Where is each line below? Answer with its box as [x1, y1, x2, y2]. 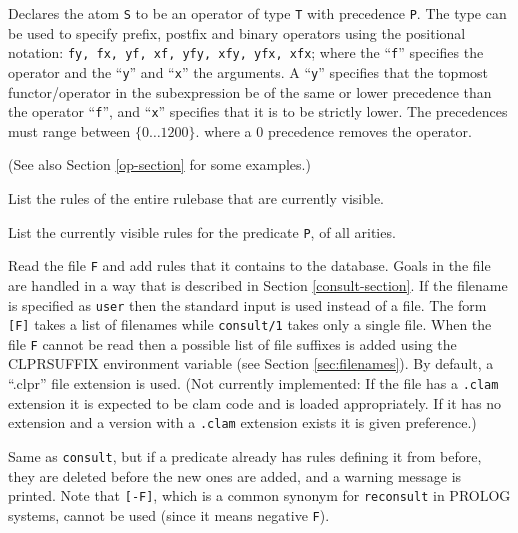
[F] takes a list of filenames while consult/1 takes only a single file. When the [8, 314, 492, 335]
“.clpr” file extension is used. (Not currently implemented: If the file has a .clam [8, 373, 499, 394]
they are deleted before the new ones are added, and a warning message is [8, 465, 462, 486]
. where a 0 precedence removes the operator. [195, 120, 472, 141]
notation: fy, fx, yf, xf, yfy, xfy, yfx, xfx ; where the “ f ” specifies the [8, 42, 484, 63]
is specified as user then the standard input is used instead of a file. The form [8, 294, 487, 315]
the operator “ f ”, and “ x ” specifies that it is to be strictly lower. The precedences [8, 101, 508, 122]
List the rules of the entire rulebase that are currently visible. [8, 188, 385, 208]
